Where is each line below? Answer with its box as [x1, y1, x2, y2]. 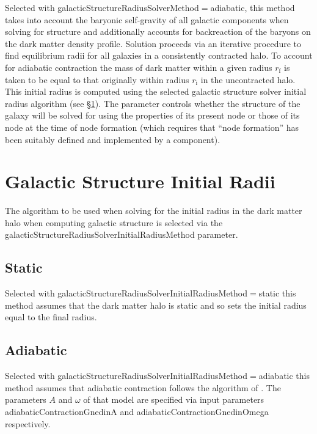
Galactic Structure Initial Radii [5, 169, 275, 194]
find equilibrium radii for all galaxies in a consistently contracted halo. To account [5, 49, 313, 62]
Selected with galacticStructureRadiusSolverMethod [5, 1, 199, 13]
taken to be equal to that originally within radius [5, 73, 189, 86]
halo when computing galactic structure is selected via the [5, 216, 223, 229]
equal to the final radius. [5, 311, 97, 323]
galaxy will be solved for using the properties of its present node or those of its [5, 109, 300, 122]
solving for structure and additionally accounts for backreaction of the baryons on [5, 25, 311, 38]
